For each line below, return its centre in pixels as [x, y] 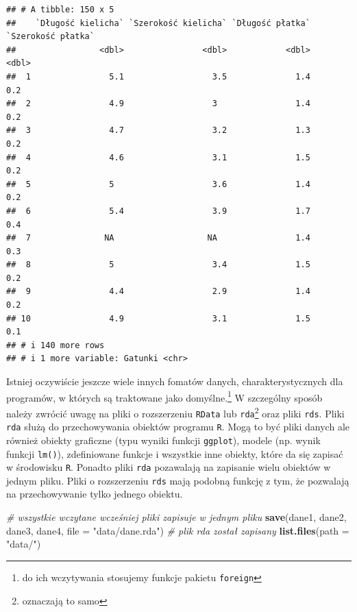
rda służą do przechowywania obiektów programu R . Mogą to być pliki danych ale [178, 427]
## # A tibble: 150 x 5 [60, 10]
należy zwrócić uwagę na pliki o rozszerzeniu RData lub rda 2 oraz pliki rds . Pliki [175, 412]
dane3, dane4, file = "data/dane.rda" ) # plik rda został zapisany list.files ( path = [178, 530]
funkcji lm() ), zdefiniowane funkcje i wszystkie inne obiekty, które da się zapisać [175, 453]
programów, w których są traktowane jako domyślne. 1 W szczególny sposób [164, 396]
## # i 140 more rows [56, 345]
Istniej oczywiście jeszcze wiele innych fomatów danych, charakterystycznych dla [175, 381]
